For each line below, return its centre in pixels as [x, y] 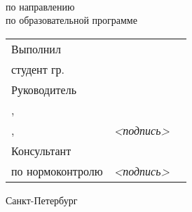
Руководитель [44, 89]
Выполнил [36, 48]
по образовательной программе [71, 20]
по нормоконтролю [57, 171]
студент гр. [38, 69]
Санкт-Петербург [42, 200]
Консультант [41, 150]
